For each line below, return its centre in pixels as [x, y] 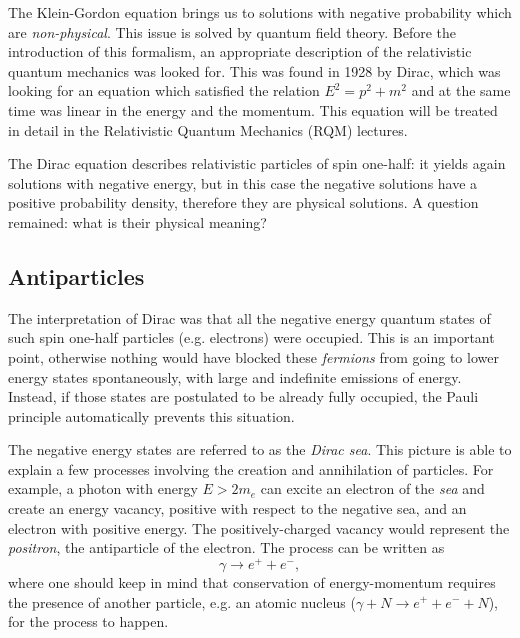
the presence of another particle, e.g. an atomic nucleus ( [182, 601]
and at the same [461, 90]
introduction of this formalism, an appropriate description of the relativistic [240, 51]
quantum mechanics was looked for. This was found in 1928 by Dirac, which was [254, 70]
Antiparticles [76, 275]
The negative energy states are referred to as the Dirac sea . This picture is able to [260, 449]
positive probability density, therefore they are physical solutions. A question [243, 202]
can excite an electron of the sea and [372, 488]
